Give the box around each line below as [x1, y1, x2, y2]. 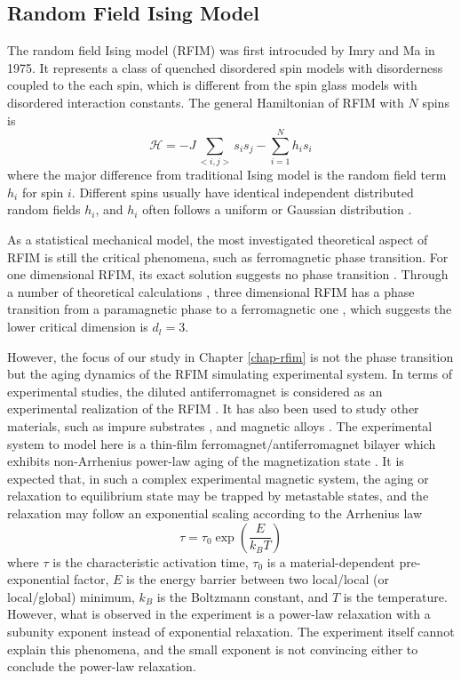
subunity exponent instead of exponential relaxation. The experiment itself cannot [7, 621, 455, 640]
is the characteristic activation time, [52, 552, 249, 571]
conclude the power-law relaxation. [7, 657, 196, 676]
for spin [21, 182, 64, 201]
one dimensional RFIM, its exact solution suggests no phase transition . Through [7, 265, 449, 284]
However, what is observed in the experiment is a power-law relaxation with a [7, 605, 431, 623]
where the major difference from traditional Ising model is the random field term [7, 165, 447, 184]
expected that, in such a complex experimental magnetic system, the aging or [7, 469, 429, 487]
